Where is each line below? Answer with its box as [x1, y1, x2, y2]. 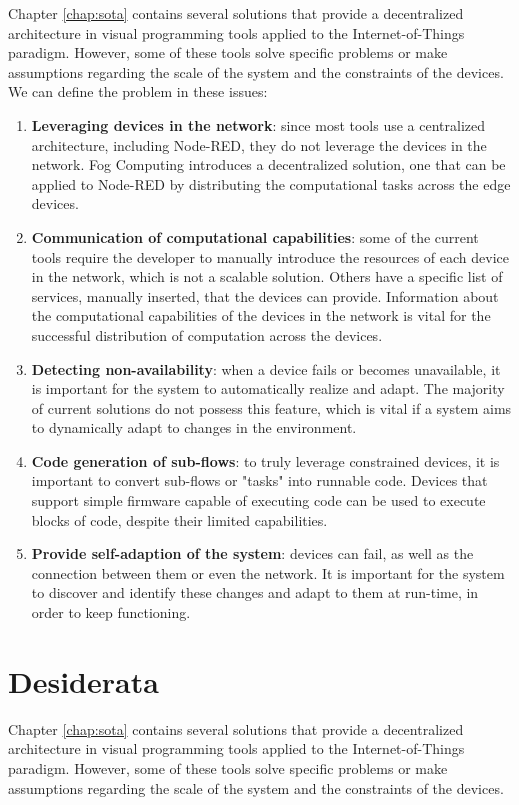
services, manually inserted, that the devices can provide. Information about [31, 285, 499, 306]
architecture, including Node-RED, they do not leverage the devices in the [31, 134, 487, 155]
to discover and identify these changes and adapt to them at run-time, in [31, 582, 479, 603]
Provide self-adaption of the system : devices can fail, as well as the [31, 543, 474, 564]
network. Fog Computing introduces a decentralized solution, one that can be [31, 154, 506, 175]
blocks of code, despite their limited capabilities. [31, 509, 328, 530]
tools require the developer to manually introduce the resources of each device [31, 246, 510, 267]
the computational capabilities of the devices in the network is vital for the [31, 305, 491, 326]
